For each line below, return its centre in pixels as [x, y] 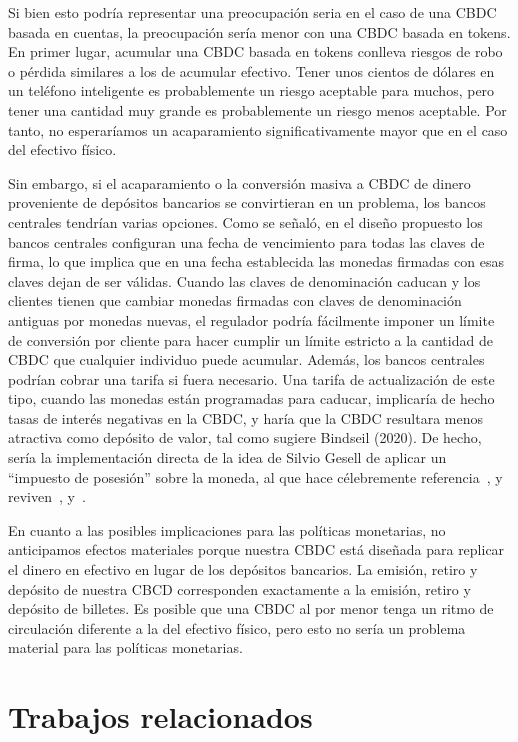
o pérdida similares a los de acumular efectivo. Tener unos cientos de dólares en [251, 70]
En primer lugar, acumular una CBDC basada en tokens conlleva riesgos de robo [255, 51]
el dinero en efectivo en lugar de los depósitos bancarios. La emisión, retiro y [243, 569]
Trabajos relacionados [160, 716]
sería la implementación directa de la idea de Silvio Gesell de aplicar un [227, 457]
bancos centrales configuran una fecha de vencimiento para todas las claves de [246, 241]
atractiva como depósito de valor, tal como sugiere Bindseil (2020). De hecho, [245, 437]
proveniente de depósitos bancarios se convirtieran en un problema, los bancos [247, 202]
